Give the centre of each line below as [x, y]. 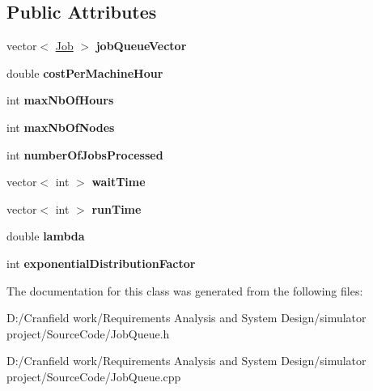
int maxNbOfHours [60, 100]
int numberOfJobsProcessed [85, 154]
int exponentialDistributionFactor [101, 263]
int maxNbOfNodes [61, 127]
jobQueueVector [141, 46]
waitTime [119, 182]
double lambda [46, 236]
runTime [117, 208]
